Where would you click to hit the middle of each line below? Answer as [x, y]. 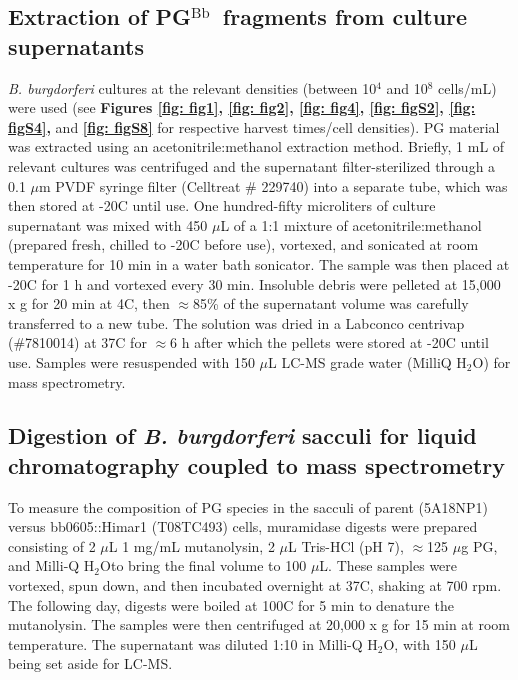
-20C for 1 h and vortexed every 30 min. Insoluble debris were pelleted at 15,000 [254, 283]
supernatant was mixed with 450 [108, 224]
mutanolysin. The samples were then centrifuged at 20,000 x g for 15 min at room [259, 624]
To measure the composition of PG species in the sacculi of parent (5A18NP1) [248, 506]
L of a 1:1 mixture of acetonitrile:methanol [351, 224]
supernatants [76, 45]
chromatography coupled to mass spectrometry [257, 464]
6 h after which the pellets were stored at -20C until [329, 342]
